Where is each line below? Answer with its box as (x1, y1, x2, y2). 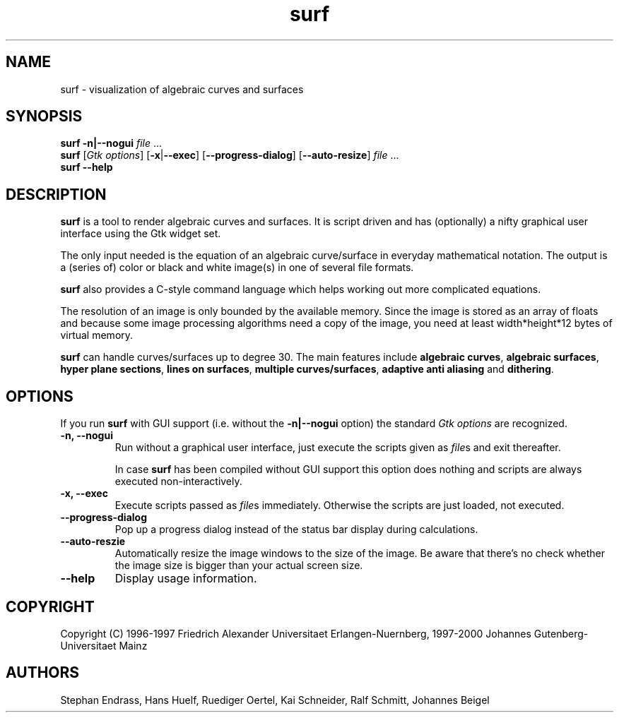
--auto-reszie (60, 535, 126, 548)
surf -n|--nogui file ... (60, 137, 163, 150)
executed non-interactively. (114, 475, 242, 488)
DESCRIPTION (6, 185, 107, 203)
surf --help (60, 161, 113, 174)
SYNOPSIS (6, 107, 83, 126)
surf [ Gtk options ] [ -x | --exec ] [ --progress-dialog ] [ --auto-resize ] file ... (60, 149, 399, 162)
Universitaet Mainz (60, 639, 148, 652)
